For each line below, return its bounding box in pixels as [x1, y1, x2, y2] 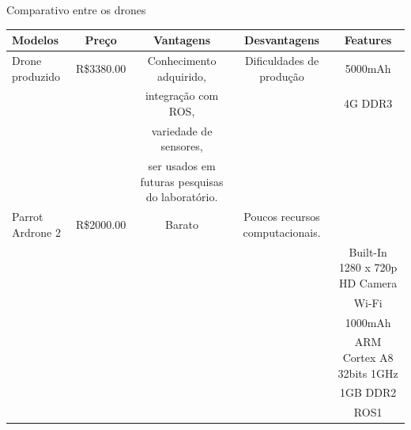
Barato [165, 216, 198, 233]
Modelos [12, 32, 58, 48]
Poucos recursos [243, 208, 320, 225]
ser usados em [148, 158, 216, 174]
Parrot [12, 208, 43, 225]
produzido [12, 67, 61, 84]
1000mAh [345, 314, 391, 330]
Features [344, 32, 392, 48]
